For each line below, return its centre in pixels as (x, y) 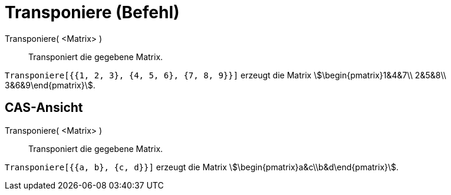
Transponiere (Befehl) (92, 12)
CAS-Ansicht (44, 108)
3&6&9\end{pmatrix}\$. (50, 85)
